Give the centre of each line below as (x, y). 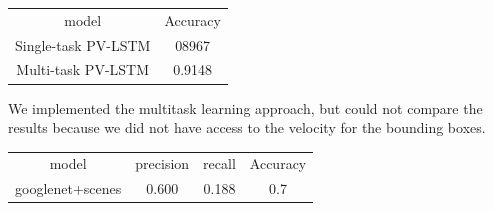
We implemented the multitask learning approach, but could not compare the (245, 107)
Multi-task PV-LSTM (83, 69)
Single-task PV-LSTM (83, 44)
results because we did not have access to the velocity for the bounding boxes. (247, 127)
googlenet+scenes (68, 188)
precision (162, 163)
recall (219, 163)
